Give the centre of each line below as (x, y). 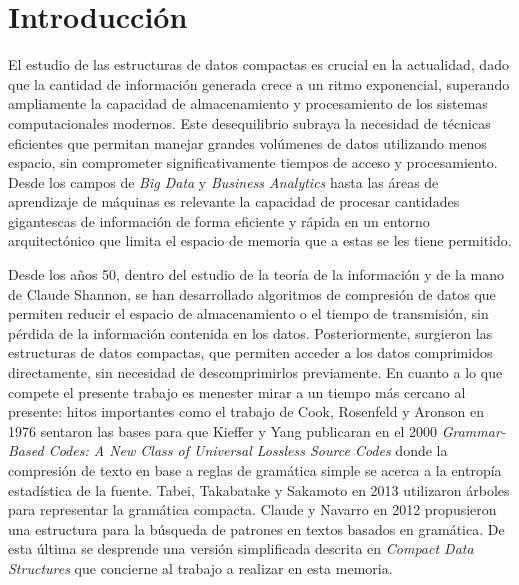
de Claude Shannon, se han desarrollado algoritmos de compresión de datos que (252, 293)
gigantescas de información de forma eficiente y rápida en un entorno (219, 220)
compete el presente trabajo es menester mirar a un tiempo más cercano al (237, 391)
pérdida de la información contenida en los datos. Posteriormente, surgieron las (250, 332)
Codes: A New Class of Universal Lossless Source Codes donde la (248, 450)
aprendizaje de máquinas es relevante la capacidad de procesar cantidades (234, 201)
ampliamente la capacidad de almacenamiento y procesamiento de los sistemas (248, 103)
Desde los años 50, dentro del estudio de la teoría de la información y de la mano (256, 274)
